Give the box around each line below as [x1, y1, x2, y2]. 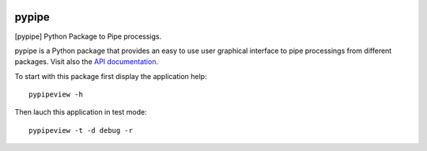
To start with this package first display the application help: [14, 71, 207, 81]
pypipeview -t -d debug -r [28, 126, 134, 134]
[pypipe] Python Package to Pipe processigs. [14, 32, 162, 41]
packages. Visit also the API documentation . [14, 57, 158, 66]
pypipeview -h [28, 90, 83, 99]
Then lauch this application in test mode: [14, 108, 147, 117]
